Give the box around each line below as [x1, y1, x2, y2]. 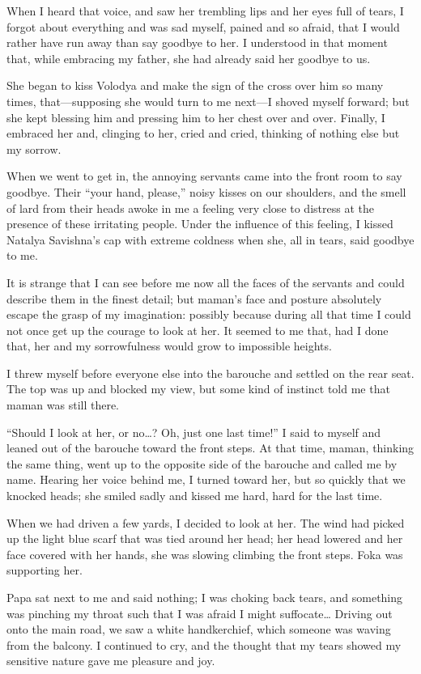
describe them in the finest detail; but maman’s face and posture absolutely [6, 290, 382, 307]
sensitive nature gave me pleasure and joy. [6, 652, 215, 669]
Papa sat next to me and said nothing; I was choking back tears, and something [6, 589, 403, 605]
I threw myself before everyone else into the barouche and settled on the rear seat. [6, 364, 415, 381]
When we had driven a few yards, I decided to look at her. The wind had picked [6, 514, 405, 531]
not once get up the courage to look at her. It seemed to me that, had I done [6, 321, 389, 338]
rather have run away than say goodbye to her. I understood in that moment [6, 34, 388, 51]
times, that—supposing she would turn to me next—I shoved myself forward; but [6, 92, 410, 109]
